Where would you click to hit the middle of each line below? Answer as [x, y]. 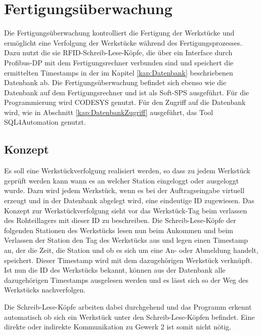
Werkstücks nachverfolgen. [45, 290]
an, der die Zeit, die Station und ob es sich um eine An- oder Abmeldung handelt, [131, 250]
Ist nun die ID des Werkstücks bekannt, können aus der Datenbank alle [115, 270]
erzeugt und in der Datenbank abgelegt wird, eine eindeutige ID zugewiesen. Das [129, 200]
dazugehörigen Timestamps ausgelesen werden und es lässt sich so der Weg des [126, 280]
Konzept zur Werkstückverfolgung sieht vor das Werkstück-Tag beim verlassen [126, 210]
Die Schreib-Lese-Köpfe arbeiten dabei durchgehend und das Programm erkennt [128, 306]
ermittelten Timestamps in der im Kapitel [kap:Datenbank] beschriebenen [119, 72]
